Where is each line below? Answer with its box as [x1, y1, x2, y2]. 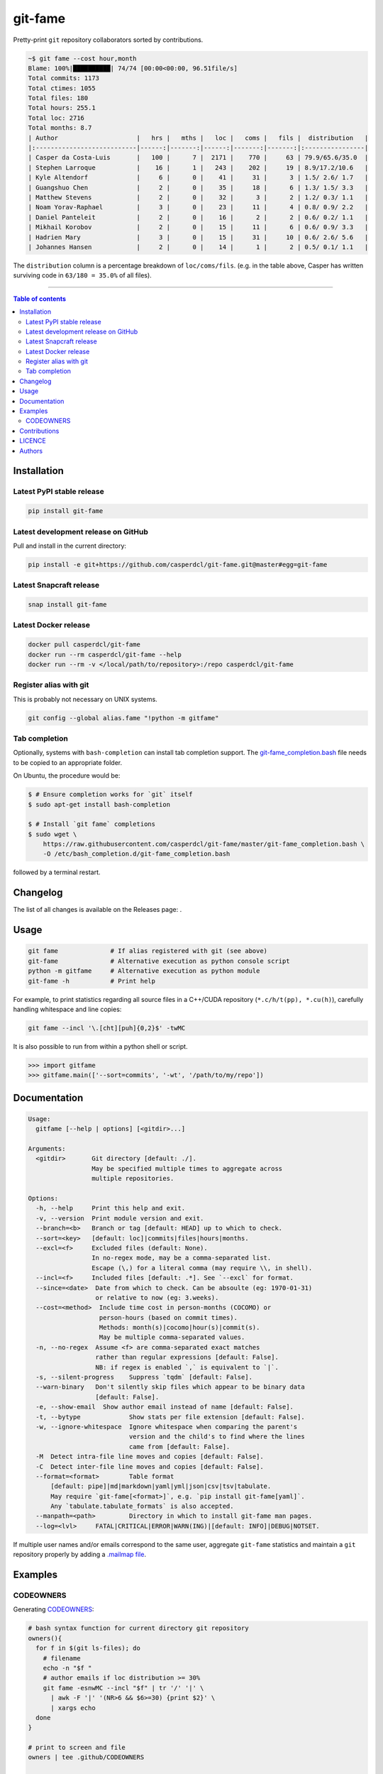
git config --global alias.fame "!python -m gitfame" [28, 714, 219, 722]
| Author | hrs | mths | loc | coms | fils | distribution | [28, 133, 369, 142]
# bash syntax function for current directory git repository [28, 1624, 249, 1632]
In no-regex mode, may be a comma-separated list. [91, 1254, 272, 1262]
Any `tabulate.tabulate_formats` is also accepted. [50, 1502, 234, 1511]
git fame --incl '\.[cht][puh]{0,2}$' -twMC [28, 1024, 186, 1032]
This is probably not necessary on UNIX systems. [13, 695, 157, 703]
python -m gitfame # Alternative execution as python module [28, 967, 260, 975]
